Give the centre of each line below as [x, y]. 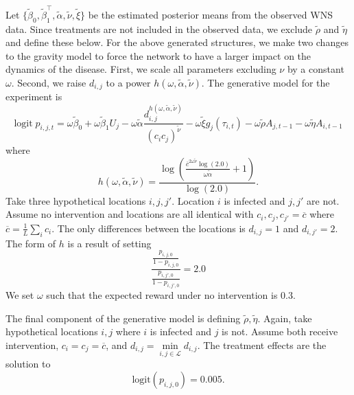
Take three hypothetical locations [76, 200]
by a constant [316, 69]
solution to [28, 364]
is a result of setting [109, 243]
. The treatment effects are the [262, 345]
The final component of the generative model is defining [123, 318]
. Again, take [285, 318]
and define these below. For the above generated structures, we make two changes [177, 42]
